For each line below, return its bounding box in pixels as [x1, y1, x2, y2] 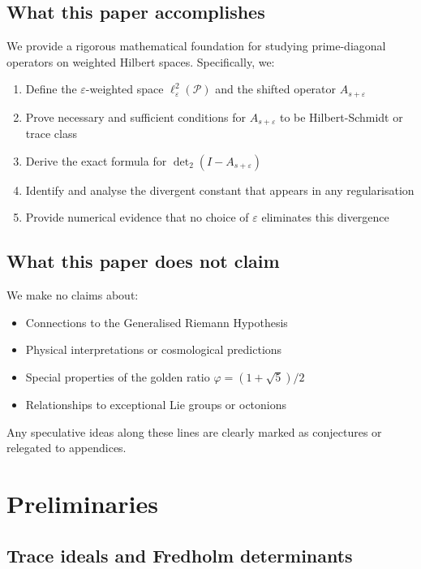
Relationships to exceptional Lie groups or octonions [25, 396, 287, 413]
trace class [25, 125, 77, 142]
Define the [25, 80, 77, 97]
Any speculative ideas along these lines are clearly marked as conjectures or [6, 423, 382, 440]
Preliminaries [6, 487, 158, 520]
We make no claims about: [6, 287, 139, 304]
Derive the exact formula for [25, 152, 167, 169]
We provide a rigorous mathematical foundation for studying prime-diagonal [6, 37, 386, 54]
